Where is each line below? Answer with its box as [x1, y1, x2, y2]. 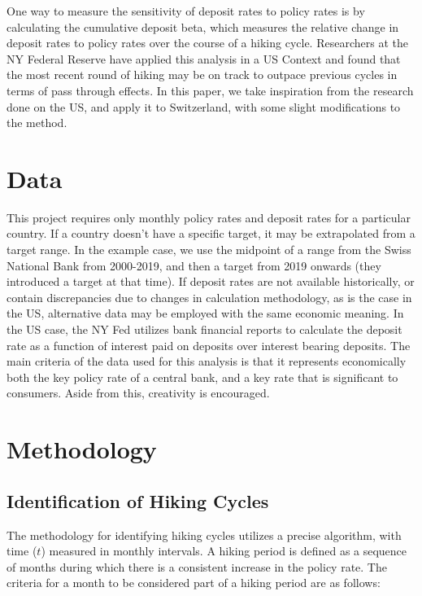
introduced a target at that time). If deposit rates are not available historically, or [7, 273, 415, 290]
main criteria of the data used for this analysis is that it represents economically [7, 353, 407, 370]
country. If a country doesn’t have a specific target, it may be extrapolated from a [7, 225, 415, 242]
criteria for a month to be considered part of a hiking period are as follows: [7, 574, 381, 591]
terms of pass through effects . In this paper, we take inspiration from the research [7, 81, 414, 99]
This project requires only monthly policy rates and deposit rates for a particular [7, 208, 411, 226]
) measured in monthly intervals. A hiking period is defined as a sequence [41, 542, 407, 559]
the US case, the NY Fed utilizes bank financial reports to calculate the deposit [7, 321, 402, 338]
